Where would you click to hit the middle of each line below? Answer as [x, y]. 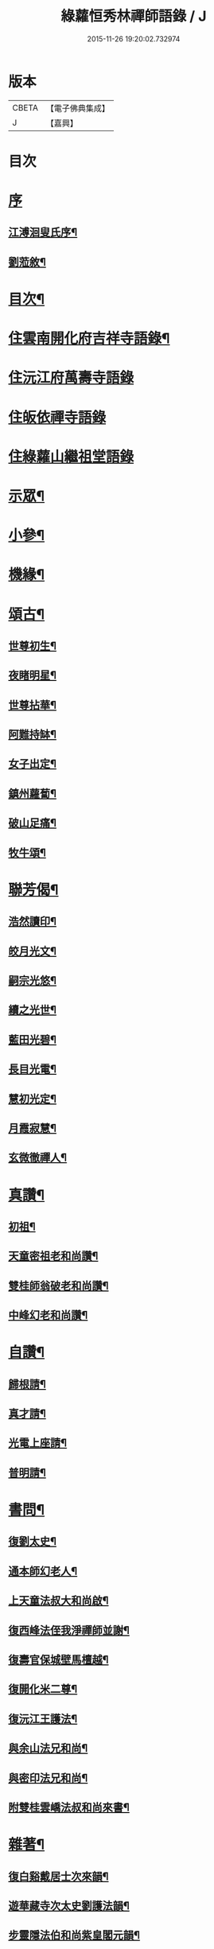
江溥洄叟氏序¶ [43, 233]
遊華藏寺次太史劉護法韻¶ [69, 1906]
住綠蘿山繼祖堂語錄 [71, 456]
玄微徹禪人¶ [38, 1158]
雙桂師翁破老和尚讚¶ [58, 1286]
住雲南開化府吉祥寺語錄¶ [89, 338]
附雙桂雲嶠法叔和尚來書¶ [69, 1807]
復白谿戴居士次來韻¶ [58, 1876]
